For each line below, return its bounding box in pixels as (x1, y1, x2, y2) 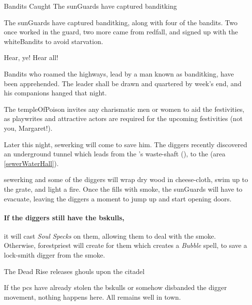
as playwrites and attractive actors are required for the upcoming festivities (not (4, 113, 243, 123)
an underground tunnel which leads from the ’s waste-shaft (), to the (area (4, 149, 226, 159)
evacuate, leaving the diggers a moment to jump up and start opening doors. (4, 193, 232, 203)
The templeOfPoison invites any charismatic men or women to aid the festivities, (4, 104, 245, 114)
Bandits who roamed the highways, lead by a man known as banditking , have (4, 68, 234, 78)
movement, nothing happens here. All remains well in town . (4, 291, 181, 302)
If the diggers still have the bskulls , (4, 212, 125, 222)
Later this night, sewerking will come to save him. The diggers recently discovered (4, 139, 248, 149)
